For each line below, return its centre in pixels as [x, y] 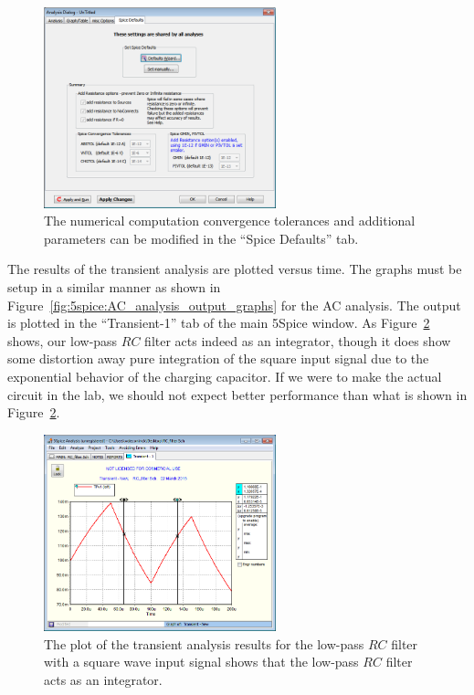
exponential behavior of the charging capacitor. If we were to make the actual [225, 376]
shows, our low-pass [63, 340]
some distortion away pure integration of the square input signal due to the [218, 358]
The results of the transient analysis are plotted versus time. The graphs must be [235, 269]
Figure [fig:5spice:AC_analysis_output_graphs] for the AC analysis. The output [234, 305]
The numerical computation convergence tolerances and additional [230, 221]
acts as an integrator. [103, 679]
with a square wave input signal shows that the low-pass [201, 662]
